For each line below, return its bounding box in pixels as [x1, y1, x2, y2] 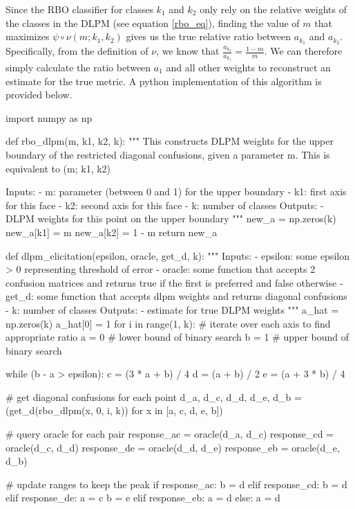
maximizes [6, 29, 50, 44]
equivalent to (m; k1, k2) [6, 161, 111, 175]
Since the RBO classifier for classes [6, 2, 153, 16]
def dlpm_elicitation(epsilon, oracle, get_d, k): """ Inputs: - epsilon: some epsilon [6, 248, 349, 262]
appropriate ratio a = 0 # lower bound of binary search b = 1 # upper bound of [6, 330, 349, 344]
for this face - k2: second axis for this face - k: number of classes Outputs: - [6, 197, 324, 212]
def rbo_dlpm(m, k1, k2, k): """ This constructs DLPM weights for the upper [6, 134, 334, 148]
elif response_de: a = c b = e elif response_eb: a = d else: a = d [6, 490, 280, 505]
